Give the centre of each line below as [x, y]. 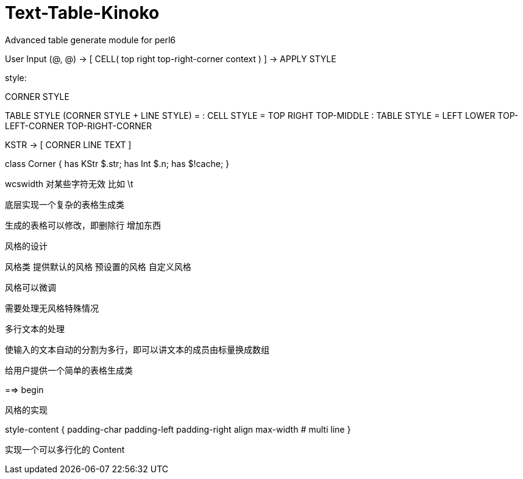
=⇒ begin [24, 389]
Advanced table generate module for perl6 [90, 40]
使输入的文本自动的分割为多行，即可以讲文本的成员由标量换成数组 [137, 349]
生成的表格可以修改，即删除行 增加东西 [83, 225]
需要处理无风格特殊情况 [52, 308]
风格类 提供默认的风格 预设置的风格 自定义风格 [98, 266]
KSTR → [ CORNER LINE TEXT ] [68, 144]
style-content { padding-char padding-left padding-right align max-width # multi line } [178, 429]
